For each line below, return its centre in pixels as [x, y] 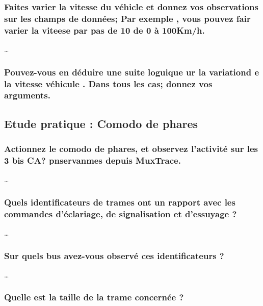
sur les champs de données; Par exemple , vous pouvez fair [127, 18]
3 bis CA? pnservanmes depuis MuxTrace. [93, 160]
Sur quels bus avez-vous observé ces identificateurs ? [114, 255]
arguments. [27, 95]
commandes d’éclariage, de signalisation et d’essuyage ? [121, 213]
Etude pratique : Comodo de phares [101, 123]
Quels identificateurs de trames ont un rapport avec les [120, 202]
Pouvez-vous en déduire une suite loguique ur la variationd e [132, 72]
